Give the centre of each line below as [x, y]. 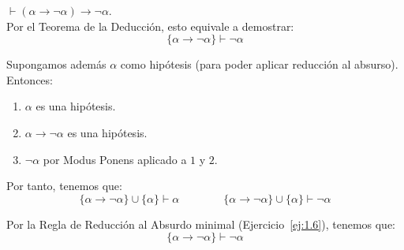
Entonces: [30, 79]
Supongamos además [56, 64]
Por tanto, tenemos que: [64, 186]
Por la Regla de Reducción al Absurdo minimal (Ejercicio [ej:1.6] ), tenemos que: [201, 224]
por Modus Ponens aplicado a [115, 159]
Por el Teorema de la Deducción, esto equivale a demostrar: [150, 26]
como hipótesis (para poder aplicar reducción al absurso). [259, 64]
